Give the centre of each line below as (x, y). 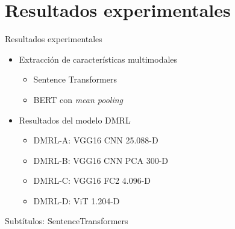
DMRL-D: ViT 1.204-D (77, 200)
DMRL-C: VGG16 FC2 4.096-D (92, 180)
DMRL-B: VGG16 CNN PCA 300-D (101, 160)
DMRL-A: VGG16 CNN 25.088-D (96, 140)
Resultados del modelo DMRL (75, 120)
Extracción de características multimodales (98, 59)
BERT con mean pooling (78, 99)
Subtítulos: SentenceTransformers (67, 221)
